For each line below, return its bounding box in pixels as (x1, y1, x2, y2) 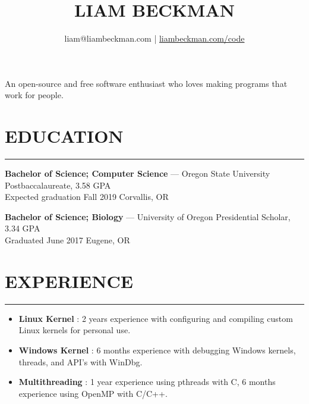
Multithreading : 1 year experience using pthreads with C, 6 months (18, 375, 276, 388)
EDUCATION (5, 124, 124, 148)
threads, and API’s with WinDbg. (18, 355, 143, 368)
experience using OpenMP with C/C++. (18, 387, 168, 399)
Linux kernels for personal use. (18, 324, 131, 336)
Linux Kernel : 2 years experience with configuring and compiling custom (18, 312, 293, 324)
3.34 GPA (5, 222, 40, 234)
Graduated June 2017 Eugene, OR (5, 234, 130, 246)
